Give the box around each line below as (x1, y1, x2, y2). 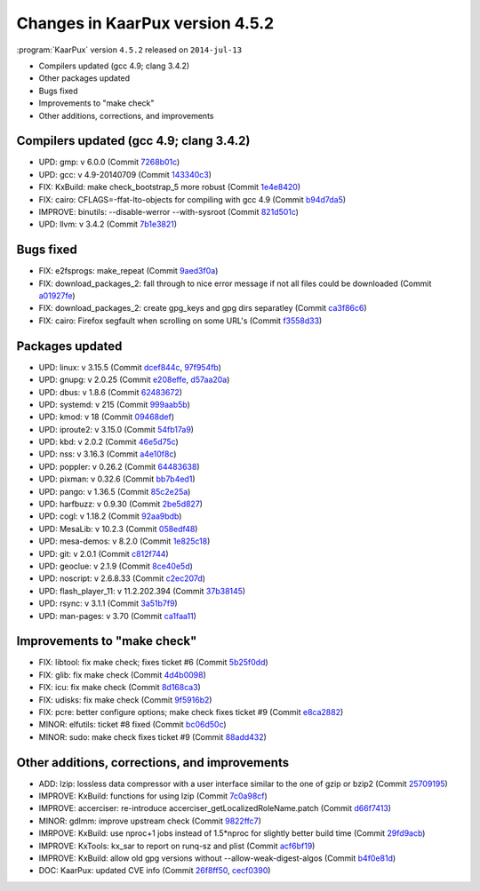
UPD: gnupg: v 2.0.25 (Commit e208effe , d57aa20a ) (38, 374, 230, 386)
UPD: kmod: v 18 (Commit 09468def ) (38, 411, 175, 422)
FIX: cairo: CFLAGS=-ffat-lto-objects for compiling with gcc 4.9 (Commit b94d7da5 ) (38, 194, 347, 204)
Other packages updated (38, 73, 131, 84)
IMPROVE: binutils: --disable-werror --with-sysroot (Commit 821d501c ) (38, 206, 300, 217)
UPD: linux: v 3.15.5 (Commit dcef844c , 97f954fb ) (38, 362, 222, 372)
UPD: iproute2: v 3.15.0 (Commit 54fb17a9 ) (38, 424, 195, 434)
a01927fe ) (38, 290, 76, 301)
